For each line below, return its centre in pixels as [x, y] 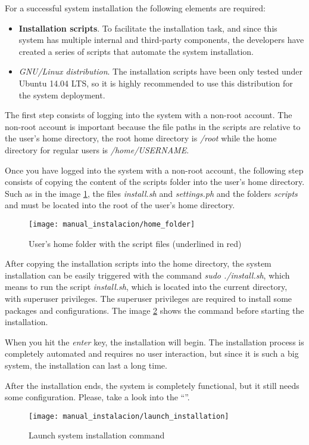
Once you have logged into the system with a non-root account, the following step [154, 170]
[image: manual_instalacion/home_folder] [112, 224]
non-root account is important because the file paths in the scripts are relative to [153, 126]
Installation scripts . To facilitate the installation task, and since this [148, 28]
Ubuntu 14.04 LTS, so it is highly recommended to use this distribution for [156, 83]
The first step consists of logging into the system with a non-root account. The [149, 115]
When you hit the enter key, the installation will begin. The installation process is [154, 342]
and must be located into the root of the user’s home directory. [120, 205]
